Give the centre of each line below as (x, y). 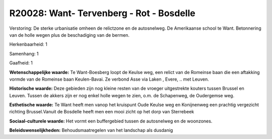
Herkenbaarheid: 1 (28, 44)
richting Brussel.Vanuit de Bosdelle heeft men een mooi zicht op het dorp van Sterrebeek (102, 112)
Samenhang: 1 (24, 53)
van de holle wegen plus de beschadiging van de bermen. (70, 35)
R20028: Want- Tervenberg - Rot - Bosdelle (103, 13)
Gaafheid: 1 (21, 63)
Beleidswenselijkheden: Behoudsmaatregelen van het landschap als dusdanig (91, 130)
